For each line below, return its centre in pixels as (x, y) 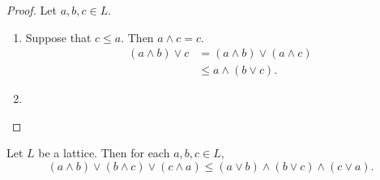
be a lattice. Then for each (104, 153)
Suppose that (58, 37)
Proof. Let (32, 10)
